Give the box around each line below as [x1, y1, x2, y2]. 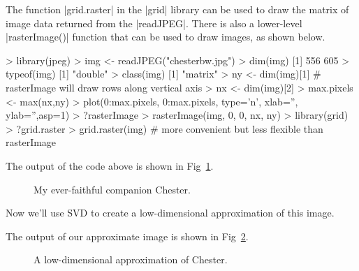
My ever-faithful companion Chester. [34, 182, 191, 196]
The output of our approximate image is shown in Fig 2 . [6, 228, 249, 243]
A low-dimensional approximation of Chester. [34, 252, 228, 267]
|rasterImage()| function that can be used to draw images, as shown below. [6, 29, 325, 44]
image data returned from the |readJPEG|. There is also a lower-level [6, 15, 302, 30]
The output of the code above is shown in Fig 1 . [6, 158, 214, 173]
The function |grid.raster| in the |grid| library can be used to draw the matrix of [6, 2, 349, 16]
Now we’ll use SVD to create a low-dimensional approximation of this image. [6, 205, 335, 220]
